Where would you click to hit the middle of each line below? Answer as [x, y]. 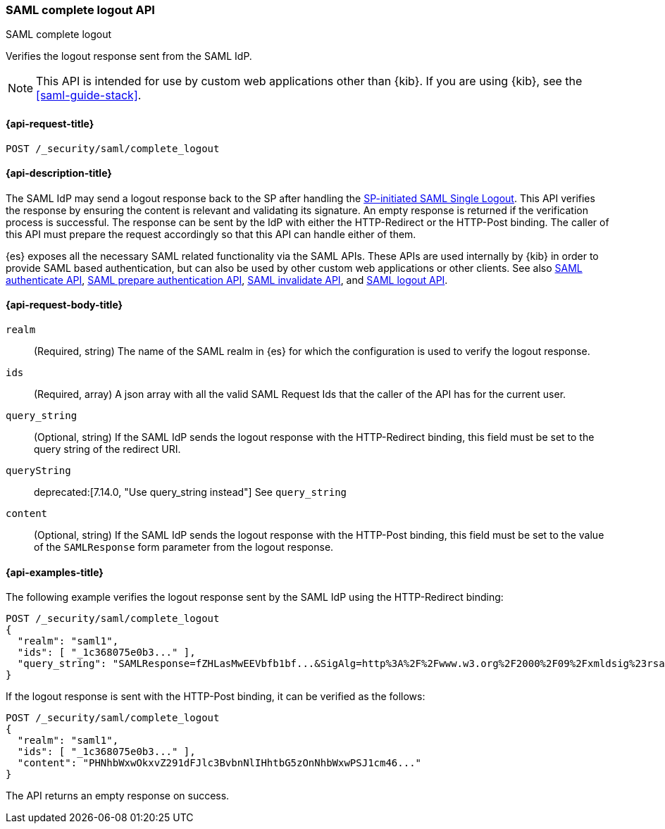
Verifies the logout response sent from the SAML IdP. [129, 56]
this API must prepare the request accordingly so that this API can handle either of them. [211, 234]
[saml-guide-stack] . [89, 95]
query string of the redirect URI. [107, 449]
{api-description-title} [59, 173]
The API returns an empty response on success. [118, 796]
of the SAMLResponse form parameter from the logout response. [184, 547]
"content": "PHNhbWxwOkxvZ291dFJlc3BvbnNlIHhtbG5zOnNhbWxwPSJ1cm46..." [219, 763]
